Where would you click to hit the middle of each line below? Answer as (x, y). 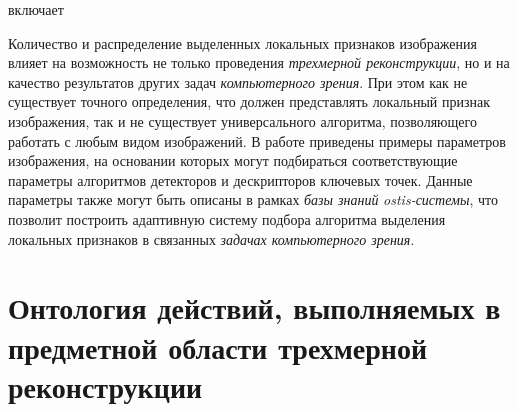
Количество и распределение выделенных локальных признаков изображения (242, 42)
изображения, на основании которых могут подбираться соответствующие (233, 160)
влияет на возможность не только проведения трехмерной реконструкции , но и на (259, 62)
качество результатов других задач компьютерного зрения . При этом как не (238, 81)
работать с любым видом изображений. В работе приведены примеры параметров (257, 140)
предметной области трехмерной (218, 346)
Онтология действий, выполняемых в (254, 307)
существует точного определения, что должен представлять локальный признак (249, 101)
